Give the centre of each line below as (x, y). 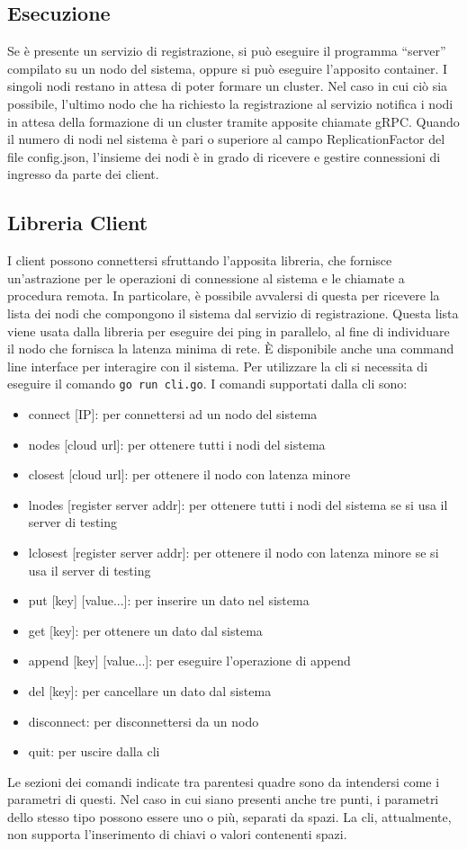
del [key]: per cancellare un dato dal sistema (150, 690)
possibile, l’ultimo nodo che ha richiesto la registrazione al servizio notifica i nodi (230, 103)
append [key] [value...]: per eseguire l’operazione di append (189, 661)
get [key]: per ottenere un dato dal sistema (145, 630)
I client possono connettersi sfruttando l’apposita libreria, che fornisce (200, 260)
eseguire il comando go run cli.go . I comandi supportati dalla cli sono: (207, 384)
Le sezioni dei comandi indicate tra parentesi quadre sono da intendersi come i (224, 781)
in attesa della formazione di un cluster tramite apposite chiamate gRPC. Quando (233, 121)
